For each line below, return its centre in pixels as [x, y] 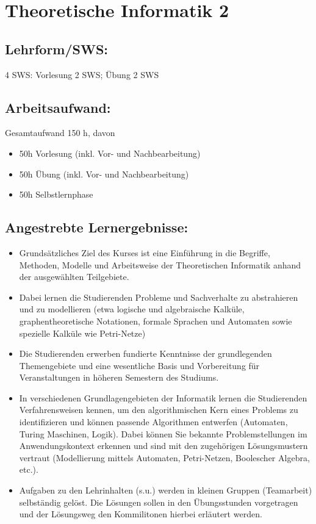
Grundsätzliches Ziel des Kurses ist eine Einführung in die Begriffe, [145, 252]
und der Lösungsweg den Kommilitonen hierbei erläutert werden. [141, 514]
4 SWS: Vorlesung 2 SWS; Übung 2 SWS [82, 74]
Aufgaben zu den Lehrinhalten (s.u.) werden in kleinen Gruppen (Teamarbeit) [166, 490]
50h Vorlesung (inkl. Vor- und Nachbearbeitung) [110, 153]
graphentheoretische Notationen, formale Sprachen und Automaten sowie [156, 321]
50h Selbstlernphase [56, 194]
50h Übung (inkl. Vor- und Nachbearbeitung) [104, 174]
